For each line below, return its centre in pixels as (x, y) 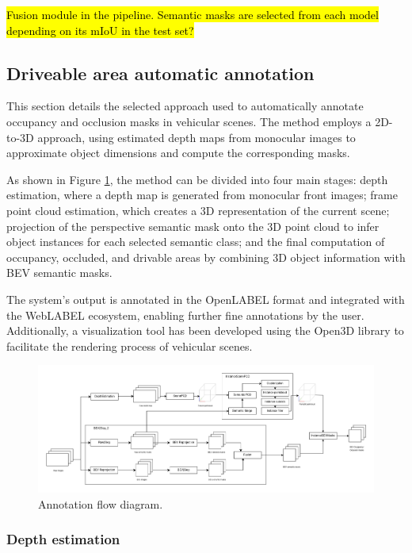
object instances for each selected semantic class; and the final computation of (196, 242)
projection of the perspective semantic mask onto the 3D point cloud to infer (193, 226)
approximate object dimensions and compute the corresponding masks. (178, 153)
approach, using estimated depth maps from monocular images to (196, 137)
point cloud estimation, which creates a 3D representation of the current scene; (198, 210)
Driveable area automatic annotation (160, 73)
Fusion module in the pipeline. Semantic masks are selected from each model (193, 14)
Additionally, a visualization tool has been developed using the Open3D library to (205, 330)
